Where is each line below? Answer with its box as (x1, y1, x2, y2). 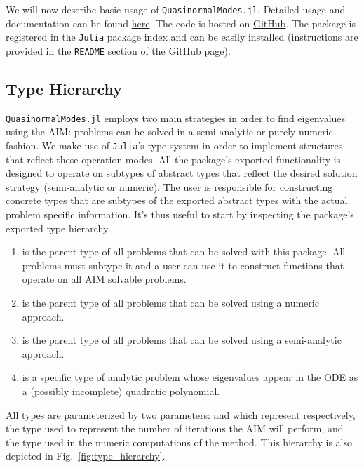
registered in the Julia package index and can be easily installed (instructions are (6, 29, 358, 44)
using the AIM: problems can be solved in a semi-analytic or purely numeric (6, 124, 333, 139)
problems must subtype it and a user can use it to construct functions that (22, 258, 344, 272)
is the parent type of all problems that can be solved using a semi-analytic (22, 333, 342, 347)
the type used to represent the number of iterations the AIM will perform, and (6, 421, 344, 436)
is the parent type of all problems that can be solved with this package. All (22, 244, 346, 259)
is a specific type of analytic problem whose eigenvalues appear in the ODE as (22, 370, 358, 385)
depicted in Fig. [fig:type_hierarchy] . (6, 448, 166, 463)
